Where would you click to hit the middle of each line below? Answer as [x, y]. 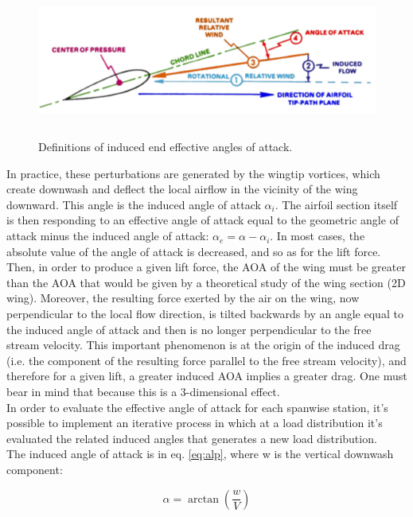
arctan [204, 499]
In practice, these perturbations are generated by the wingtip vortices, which [193, 173]
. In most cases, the [318, 236]
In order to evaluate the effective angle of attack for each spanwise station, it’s [197, 407]
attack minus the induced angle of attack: [108, 236]
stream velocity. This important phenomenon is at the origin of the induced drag [203, 345]
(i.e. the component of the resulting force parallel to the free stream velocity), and [206, 360]
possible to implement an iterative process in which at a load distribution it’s [195, 423]
